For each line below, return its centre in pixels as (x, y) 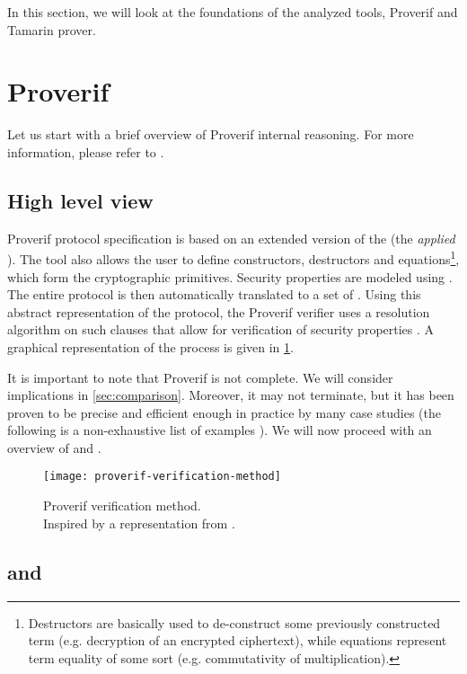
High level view (80, 200)
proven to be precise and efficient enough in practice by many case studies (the (224, 412)
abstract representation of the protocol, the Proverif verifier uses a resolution (219, 311)
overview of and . (54, 447)
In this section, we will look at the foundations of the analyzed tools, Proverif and (233, 12)
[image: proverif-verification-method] (162, 477)
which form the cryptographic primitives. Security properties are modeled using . (230, 276)
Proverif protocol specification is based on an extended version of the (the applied (231, 238)
